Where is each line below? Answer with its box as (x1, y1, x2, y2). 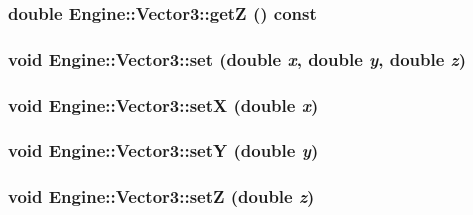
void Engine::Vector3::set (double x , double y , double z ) (8, 46, 466, 71)
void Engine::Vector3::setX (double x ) (8, 92, 319, 117)
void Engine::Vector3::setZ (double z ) (8, 184, 315, 209)
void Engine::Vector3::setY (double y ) (8, 138, 319, 163)
